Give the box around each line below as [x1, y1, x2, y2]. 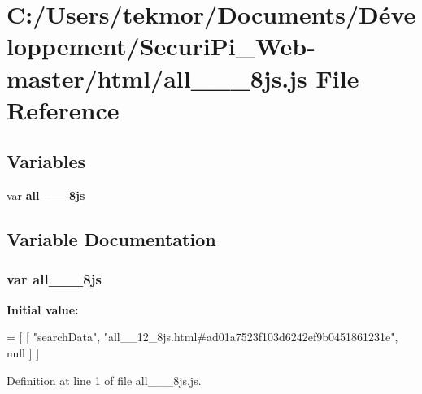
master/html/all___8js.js [7, 61, 307, 94]
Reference [7, 93, 120, 126]
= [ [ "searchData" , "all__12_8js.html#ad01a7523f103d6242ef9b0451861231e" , [7, 328, 398, 345]
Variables [7, 149, 86, 174]
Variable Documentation [7, 227, 216, 252]
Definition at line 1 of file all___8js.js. [7, 371, 202, 388]
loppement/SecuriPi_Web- [7, 29, 315, 63]
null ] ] [7, 344, 40, 361]
